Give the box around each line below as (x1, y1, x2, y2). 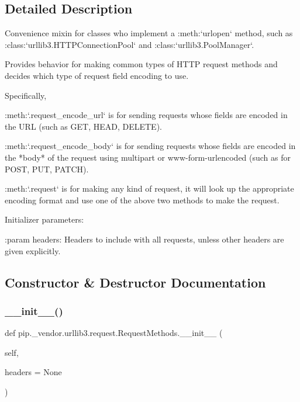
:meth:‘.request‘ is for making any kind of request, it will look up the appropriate (5, 182, 294, 195)
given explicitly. (5, 244, 61, 257)
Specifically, (5, 89, 47, 101)
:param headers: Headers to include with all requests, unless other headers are (5, 233, 284, 245)
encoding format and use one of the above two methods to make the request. (5, 193, 280, 206)
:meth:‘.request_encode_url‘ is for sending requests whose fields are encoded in (5, 109, 288, 121)
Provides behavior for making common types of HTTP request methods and (5, 58, 278, 70)
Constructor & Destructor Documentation (5, 273, 266, 291)
